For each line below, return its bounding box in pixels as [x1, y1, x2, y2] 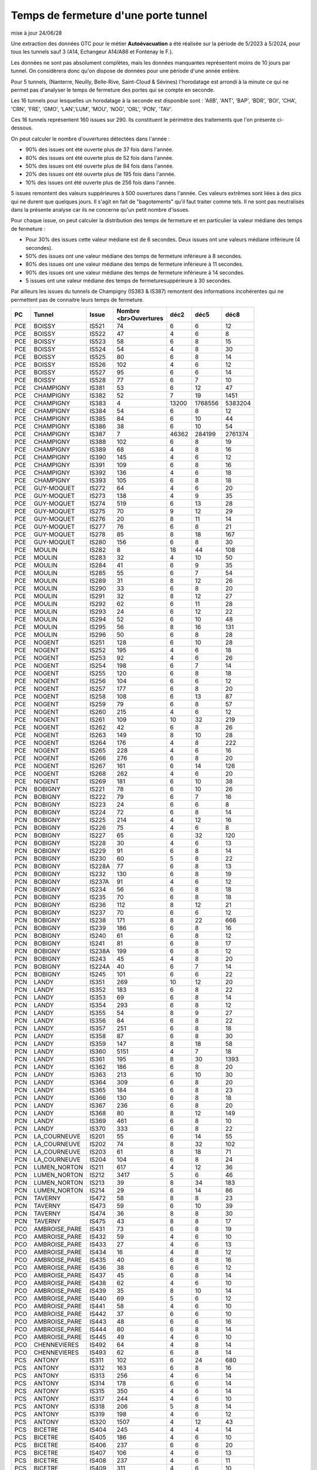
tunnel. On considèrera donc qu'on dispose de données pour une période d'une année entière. [11, 68, 241, 75]
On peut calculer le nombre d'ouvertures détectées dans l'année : [11, 135, 170, 142]
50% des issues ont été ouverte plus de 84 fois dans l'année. [25, 162, 174, 170]
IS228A [89, 862, 110, 870]
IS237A [89, 878, 110, 886]
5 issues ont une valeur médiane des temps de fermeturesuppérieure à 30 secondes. [25, 277, 232, 285]
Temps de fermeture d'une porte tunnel [11, 9, 208, 22]
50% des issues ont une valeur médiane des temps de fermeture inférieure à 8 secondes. [25, 252, 243, 259]
